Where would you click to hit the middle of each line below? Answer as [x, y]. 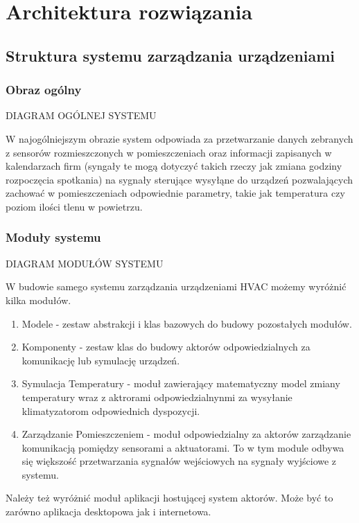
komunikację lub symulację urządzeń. [101, 360]
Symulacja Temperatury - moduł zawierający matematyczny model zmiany [181, 383]
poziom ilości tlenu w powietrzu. [74, 206]
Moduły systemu [53, 237]
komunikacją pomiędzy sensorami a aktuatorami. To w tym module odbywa [183, 447]
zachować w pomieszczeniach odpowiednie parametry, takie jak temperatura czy [175, 193]
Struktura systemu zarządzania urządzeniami [170, 55]
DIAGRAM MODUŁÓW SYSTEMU [85, 263]
